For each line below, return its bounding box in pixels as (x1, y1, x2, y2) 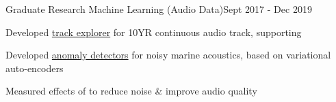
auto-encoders (5, 61, 64, 75)
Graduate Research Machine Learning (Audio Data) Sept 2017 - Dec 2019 (5, 2, 312, 16)
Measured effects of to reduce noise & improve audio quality (5, 84, 257, 98)
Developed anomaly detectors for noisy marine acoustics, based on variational (5, 48, 331, 62)
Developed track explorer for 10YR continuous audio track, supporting (5, 24, 302, 39)
